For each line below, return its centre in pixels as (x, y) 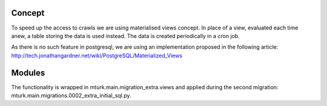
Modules (28, 73)
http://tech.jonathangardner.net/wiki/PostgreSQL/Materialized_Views (97, 55)
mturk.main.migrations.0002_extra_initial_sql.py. (71, 95)
